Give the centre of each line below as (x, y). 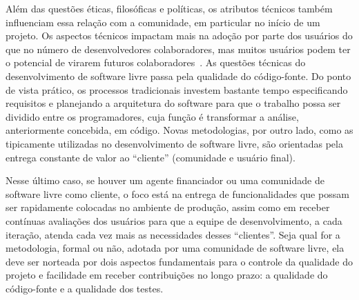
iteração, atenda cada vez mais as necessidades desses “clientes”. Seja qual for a (173, 234)
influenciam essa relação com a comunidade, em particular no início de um (163, 22)
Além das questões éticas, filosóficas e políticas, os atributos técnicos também (169, 8)
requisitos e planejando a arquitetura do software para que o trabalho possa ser (173, 103)
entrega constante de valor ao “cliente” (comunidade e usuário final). (151, 157)
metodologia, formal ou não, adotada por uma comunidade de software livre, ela (175, 248)
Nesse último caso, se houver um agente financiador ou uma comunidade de (165, 180)
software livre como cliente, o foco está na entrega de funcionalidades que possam (177, 193)
